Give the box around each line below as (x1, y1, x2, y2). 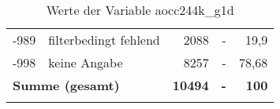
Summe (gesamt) (13, 76, 120, 94)
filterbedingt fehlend (48, 31, 160, 49)
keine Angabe (48, 53, 123, 71)
